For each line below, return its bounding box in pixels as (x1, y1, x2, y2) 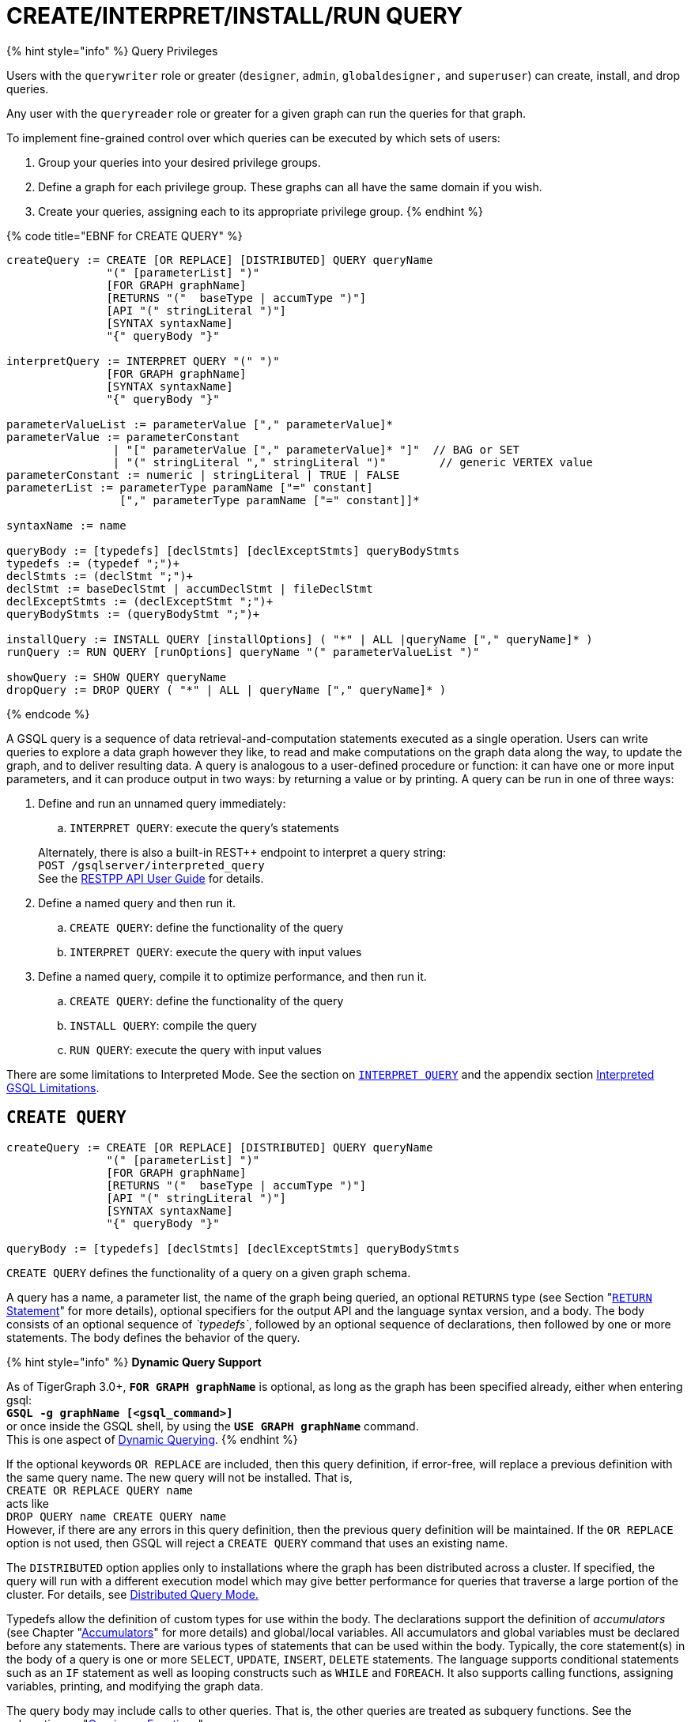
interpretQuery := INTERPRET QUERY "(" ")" (6, 354, 280, 367)
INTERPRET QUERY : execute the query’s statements (70, 820, 339, 835)
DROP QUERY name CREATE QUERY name (6, 1509, 227, 1523)
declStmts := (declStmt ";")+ (6, 569, 194, 582)
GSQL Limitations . (6, 1080, 100, 1095)
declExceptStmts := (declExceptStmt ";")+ (6, 594, 274, 608)
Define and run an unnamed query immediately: (38, 796, 286, 810)
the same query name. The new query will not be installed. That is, (6, 1470, 353, 1484)
